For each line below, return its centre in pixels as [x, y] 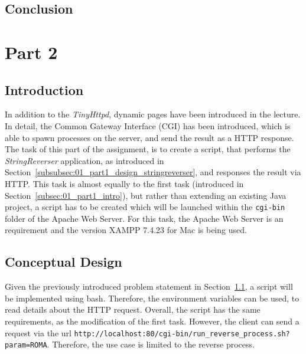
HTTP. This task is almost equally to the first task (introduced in [124, 183]
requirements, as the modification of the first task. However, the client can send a [152, 321]
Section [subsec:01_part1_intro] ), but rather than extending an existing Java [146, 195]
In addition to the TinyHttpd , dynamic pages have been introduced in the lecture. [153, 114]
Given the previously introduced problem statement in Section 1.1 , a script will [149, 286]
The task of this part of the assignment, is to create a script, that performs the [148, 149]
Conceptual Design [64, 262]
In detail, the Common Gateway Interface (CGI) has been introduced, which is [148, 125]
